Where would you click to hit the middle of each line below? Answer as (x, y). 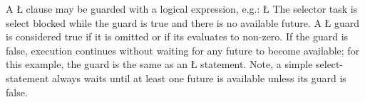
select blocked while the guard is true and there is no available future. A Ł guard (183, 22)
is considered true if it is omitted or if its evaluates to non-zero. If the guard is (177, 36)
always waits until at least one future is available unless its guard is (199, 78)
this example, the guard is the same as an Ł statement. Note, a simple (159, 64)
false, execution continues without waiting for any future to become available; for (183, 50)
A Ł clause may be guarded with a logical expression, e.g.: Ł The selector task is (182, 8)
